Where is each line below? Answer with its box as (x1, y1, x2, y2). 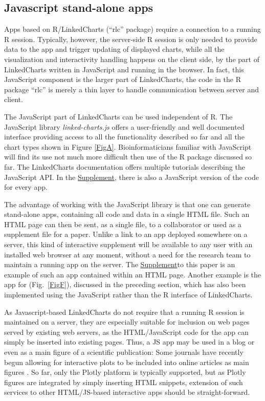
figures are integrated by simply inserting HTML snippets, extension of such (4, 376, 243, 387)
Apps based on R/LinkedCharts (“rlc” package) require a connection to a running (4, 24, 261, 34)
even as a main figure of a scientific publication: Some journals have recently (4, 347, 244, 357)
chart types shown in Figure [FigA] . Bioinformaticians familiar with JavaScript (4, 141, 252, 152)
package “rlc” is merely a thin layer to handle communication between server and (4, 84, 259, 94)
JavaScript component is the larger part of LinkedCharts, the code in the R (4, 74, 241, 85)
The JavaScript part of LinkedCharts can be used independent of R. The (4, 111, 233, 122)
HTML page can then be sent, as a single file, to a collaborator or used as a (4, 218, 241, 229)
